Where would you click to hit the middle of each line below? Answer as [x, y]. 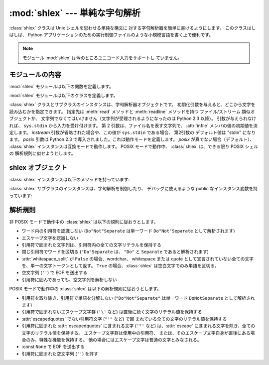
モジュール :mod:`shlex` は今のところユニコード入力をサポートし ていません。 [102, 58]
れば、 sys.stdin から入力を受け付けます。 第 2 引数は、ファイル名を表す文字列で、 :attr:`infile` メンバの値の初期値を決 [134, 125]
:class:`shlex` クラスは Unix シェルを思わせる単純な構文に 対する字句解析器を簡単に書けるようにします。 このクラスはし [133, 28]
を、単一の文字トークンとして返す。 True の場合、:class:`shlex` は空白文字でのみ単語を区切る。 [120, 266]
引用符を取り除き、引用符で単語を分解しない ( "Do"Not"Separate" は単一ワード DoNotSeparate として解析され [138, 298]
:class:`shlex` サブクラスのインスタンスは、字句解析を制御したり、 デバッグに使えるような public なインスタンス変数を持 [134, 189]
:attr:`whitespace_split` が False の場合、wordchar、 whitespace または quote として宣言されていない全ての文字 [138, 258]
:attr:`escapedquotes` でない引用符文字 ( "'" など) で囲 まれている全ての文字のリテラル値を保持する [124, 319]
